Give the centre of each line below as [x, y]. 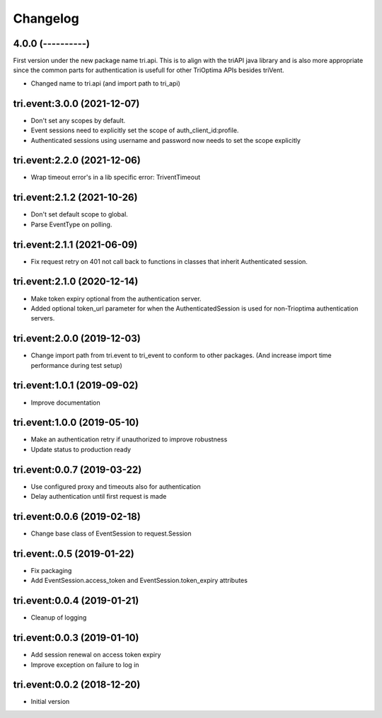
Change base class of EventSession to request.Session [111, 533]
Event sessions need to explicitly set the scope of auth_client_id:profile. [135, 130]
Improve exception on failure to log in [85, 664]
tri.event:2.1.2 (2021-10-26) [75, 198]
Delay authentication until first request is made [99, 497]
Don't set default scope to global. [80, 214]
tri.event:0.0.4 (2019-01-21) [76, 601]
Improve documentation [65, 403]
